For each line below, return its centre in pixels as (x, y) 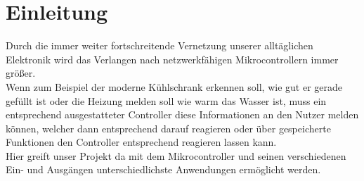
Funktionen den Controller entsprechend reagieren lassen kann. (141, 142)
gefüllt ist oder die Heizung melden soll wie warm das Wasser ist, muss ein (166, 100)
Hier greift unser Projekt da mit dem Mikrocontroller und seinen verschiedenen (176, 155)
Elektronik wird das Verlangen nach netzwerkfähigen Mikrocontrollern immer (172, 59)
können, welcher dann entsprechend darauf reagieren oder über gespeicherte (168, 128)
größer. (21, 73)
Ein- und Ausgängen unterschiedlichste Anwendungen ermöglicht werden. (163, 169)
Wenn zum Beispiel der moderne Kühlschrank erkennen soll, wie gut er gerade (174, 86)
